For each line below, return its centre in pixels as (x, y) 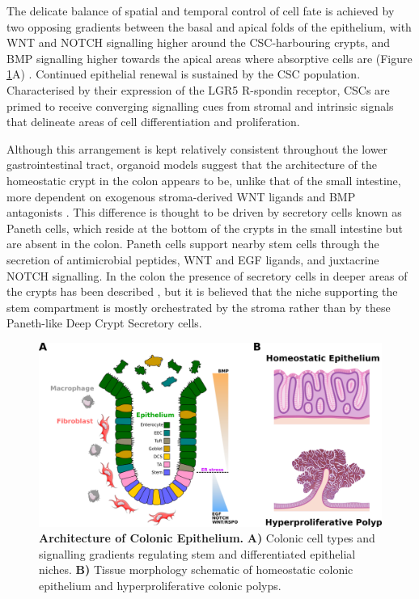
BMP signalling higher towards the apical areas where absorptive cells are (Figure (209, 58)
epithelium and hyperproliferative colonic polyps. (160, 585)
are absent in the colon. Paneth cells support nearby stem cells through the (193, 244)
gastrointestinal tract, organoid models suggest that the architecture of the (192, 165)
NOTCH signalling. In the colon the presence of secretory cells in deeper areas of (207, 275)
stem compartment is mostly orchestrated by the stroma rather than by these (199, 307)
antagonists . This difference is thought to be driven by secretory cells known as (204, 212)
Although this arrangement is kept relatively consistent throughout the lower (197, 148)
